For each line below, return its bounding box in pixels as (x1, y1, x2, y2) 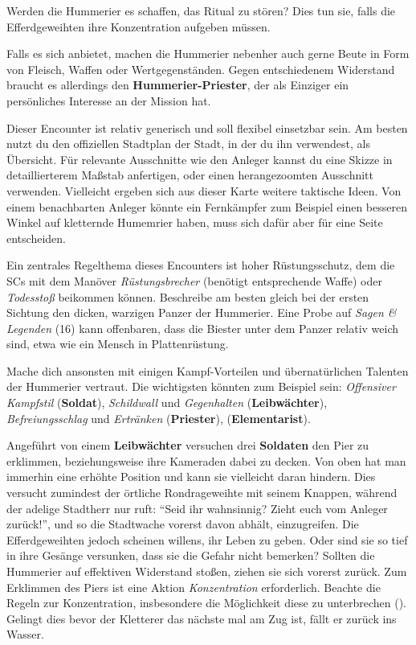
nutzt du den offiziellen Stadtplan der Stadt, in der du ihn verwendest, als (6, 135, 370, 152)
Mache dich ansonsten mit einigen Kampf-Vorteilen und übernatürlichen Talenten (6, 362, 409, 379)
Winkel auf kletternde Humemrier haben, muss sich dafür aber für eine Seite (6, 214, 383, 231)
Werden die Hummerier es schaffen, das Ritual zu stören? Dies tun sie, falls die (6, 2, 396, 18)
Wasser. (6, 626, 44, 643)
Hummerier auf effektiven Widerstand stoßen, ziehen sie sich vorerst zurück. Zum (6, 563, 407, 579)
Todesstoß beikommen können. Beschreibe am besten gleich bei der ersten (6, 288, 369, 305)
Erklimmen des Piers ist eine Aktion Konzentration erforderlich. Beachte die (6, 578, 381, 595)
